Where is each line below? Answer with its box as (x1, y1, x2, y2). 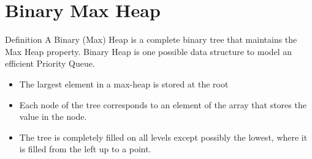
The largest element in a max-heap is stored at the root (19, 77, 229, 90)
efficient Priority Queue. (5, 57, 95, 70)
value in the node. (19, 110, 87, 123)
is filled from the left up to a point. (19, 142, 151, 155)
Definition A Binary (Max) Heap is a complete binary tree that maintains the (5, 33, 297, 46)
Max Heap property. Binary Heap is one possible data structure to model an (5, 45, 292, 57)
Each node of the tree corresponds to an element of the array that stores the (19, 98, 306, 111)
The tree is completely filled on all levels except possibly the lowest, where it (19, 130, 308, 143)
